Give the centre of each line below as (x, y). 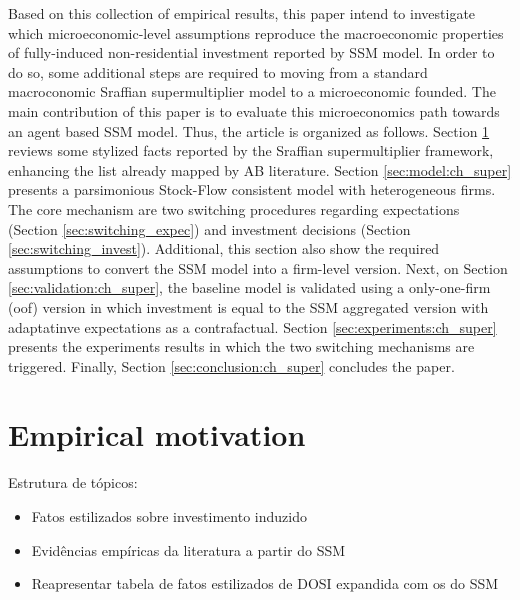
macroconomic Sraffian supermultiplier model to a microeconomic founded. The (252, 91)
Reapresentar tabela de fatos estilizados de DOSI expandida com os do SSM (265, 583)
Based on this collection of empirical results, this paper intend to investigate (242, 13)
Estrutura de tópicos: (73, 482)
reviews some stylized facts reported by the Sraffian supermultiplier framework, (251, 150)
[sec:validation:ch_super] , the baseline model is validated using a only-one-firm (249, 287)
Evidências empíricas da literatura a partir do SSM (188, 549)
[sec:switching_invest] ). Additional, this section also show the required (224, 248)
